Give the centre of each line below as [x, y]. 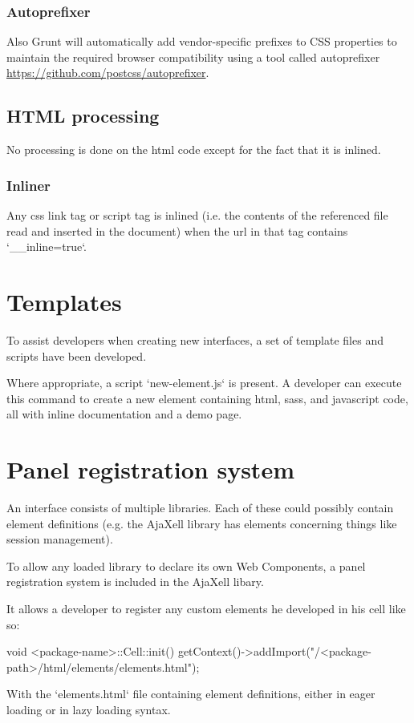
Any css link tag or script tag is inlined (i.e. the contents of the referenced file [197, 215]
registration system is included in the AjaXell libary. [135, 582]
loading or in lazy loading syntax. [89, 709]
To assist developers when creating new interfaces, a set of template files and [195, 339]
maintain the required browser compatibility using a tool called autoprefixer [193, 57]
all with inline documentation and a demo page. [124, 414]
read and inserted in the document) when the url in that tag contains [177, 230]
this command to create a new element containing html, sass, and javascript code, [207, 398]
